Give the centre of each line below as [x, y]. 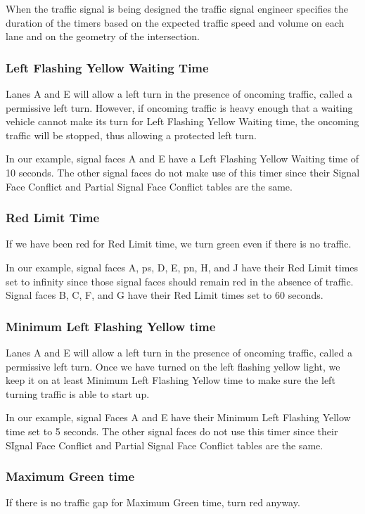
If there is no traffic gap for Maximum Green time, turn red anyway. [153, 502]
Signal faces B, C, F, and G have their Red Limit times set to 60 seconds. [165, 295]
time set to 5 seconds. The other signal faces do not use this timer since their [172, 431]
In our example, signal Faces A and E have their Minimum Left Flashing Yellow [178, 417]
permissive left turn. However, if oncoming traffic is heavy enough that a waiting [179, 107]
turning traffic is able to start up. [78, 393]
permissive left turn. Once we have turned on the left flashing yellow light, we [173, 366]
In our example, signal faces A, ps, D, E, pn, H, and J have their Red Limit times [182, 267]
